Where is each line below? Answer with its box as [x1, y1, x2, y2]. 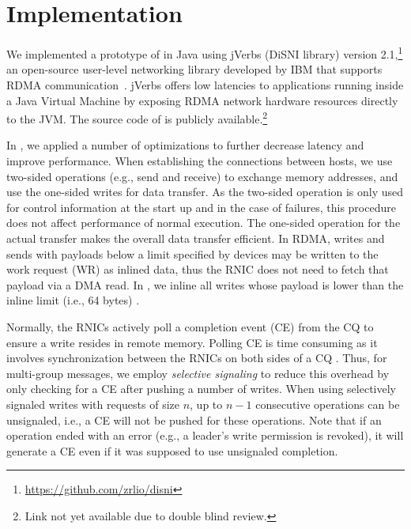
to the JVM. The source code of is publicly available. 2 [6, 108, 268, 127]
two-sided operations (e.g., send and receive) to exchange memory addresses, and [6, 168, 398, 184]
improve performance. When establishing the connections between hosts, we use [6, 153, 393, 168]
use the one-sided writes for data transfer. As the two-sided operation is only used [6, 183, 404, 200]
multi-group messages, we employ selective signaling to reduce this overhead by [6, 365, 390, 381]
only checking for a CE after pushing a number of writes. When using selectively [6, 380, 396, 397]
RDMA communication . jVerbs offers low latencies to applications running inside [6, 76, 404, 93]
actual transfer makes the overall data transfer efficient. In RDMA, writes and [6, 229, 385, 246]
